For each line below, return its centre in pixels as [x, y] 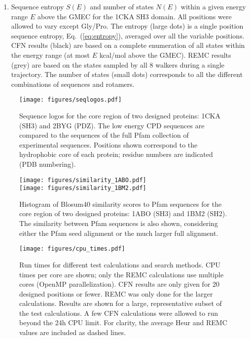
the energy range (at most [50, 55]
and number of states [122, 6]
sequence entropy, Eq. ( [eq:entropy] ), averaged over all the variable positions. [128, 35]
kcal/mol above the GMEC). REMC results [165, 55]
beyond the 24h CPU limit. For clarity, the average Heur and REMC [123, 322]
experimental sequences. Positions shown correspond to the [108, 144]
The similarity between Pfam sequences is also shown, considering [119, 223]
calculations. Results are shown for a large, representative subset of [121, 303]
